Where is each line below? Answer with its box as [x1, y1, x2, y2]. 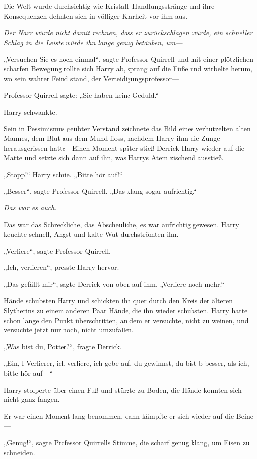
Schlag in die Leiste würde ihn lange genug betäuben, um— [4, 37, 183, 47]
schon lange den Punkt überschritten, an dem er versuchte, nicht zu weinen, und [4, 315, 249, 325]
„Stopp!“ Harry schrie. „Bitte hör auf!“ [4, 169, 123, 179]
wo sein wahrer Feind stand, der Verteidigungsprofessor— [4, 73, 179, 83]
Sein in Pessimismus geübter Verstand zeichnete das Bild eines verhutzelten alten [4, 123, 251, 133]
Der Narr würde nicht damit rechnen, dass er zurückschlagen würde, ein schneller [4, 27, 253, 38]
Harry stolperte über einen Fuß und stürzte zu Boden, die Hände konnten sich [4, 384, 242, 394]
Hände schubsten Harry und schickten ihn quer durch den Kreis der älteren [4, 295, 233, 306]
